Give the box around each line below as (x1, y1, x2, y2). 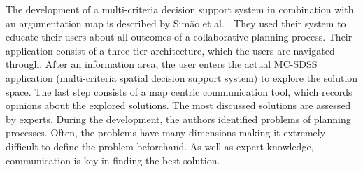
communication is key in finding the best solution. (6, 152, 220, 167)
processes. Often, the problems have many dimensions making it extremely (6, 125, 326, 140)
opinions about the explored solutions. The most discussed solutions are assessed (6, 98, 351, 113)
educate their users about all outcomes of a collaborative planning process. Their (6, 29, 353, 44)
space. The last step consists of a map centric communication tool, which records (6, 84, 353, 99)
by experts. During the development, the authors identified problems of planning (6, 111, 351, 126)
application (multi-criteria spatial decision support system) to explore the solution (6, 70, 358, 85)
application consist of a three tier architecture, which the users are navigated (6, 43, 335, 57)
